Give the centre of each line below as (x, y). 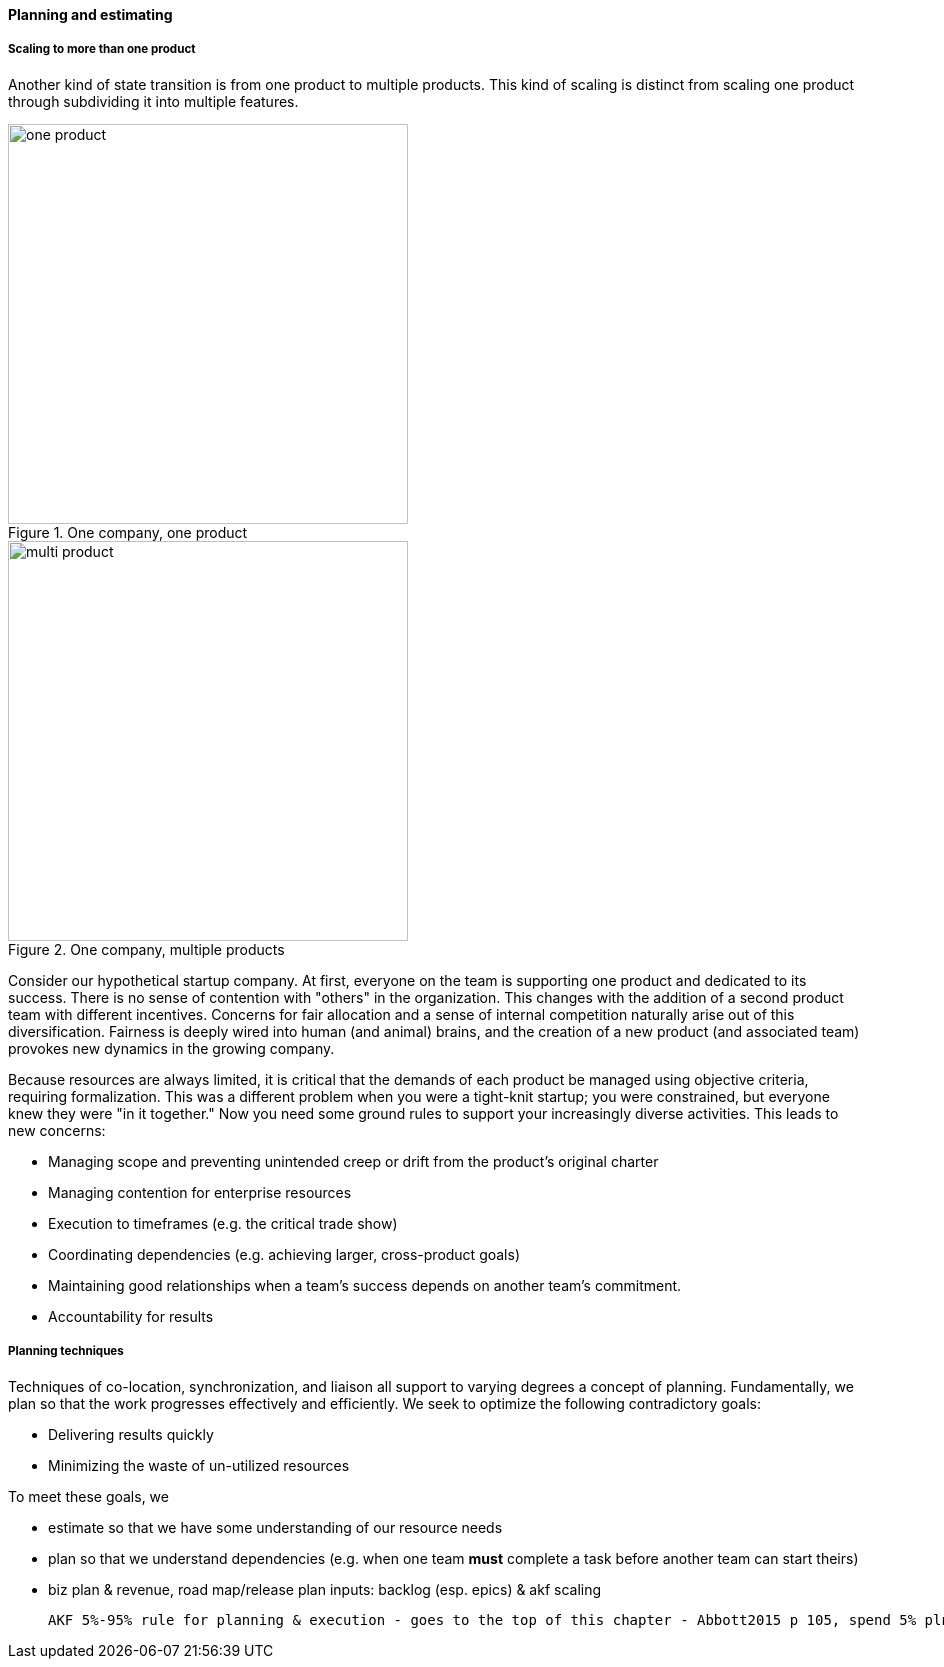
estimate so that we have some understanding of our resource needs (275, 1527)
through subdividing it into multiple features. (153, 101)
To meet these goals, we (88, 1496)
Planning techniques (66, 1351)
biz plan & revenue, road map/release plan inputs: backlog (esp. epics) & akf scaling (325, 1589)
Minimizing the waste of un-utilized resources (199, 1465)
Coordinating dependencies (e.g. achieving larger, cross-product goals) (284, 1254)
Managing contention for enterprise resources (200, 1192)
